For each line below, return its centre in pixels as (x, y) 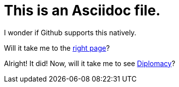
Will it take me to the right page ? (57, 48)
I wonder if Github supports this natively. (70, 32)
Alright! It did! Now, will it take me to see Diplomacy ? (90, 63)
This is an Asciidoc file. (82, 10)
